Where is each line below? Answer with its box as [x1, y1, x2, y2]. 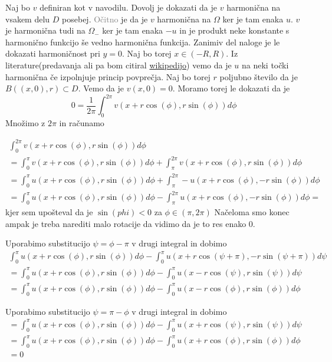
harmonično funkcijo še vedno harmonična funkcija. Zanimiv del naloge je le [5, 35, 280, 48]
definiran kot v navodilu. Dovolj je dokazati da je [40, 1, 218, 13]
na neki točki [242, 58, 289, 71]
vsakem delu [5, 12, 50, 25]
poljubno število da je [219, 70, 298, 83]
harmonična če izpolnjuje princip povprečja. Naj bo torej [5, 70, 211, 83]
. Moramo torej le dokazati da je [172, 82, 290, 94]
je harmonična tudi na [5, 24, 86, 37]
